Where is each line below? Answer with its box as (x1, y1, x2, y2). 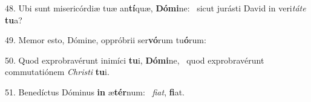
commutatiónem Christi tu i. (5, 65, 110, 78)
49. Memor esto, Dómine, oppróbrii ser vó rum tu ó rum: (5, 34, 206, 46)
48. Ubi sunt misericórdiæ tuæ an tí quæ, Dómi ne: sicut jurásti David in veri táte (5, 2, 306, 14)
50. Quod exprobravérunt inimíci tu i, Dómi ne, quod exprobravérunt (5, 53, 264, 66)
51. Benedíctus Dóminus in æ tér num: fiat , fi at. (5, 85, 185, 98)
